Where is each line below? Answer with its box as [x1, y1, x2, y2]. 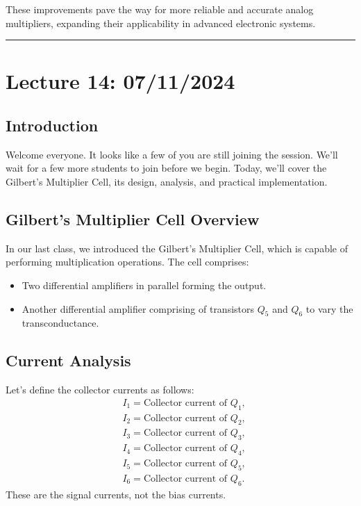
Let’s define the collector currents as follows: [6, 382, 194, 397]
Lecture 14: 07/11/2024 [6, 67, 235, 95]
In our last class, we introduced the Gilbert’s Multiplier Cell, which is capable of [6, 240, 348, 255]
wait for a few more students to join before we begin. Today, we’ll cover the [6, 161, 327, 175]
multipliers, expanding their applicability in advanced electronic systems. [6, 15, 316, 30]
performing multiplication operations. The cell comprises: [6, 254, 249, 269]
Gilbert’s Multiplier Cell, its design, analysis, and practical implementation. [6, 174, 328, 188]
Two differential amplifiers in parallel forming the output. [22, 277, 267, 292]
